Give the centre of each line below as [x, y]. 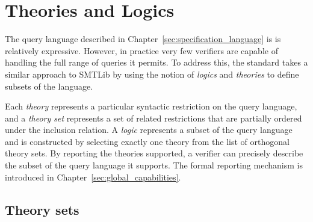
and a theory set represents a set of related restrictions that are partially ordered [153, 118]
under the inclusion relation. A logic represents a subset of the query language [149, 130]
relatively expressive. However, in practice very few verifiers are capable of [141, 50]
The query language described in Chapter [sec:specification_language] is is [143, 39]
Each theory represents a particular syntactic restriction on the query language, [151, 106]
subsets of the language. [49, 86]
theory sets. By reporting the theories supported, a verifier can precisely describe [154, 153]
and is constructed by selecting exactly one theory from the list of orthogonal [147, 141]
